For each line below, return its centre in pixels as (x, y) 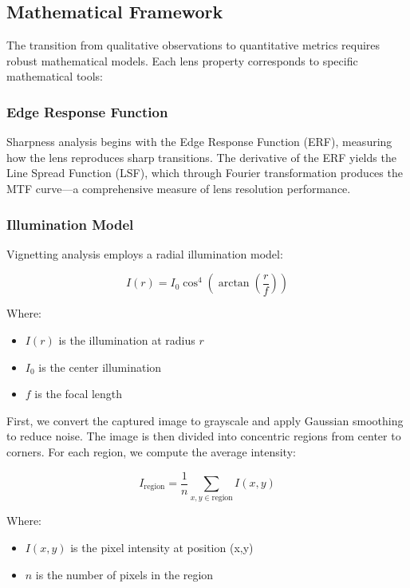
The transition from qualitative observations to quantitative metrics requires (193, 45)
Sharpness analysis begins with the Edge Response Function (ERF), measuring (199, 142)
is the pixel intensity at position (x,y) (162, 547)
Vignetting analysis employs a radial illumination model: (145, 253)
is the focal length (79, 394)
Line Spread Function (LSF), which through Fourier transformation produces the (205, 173)
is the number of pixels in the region (124, 574)
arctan (234, 284)
